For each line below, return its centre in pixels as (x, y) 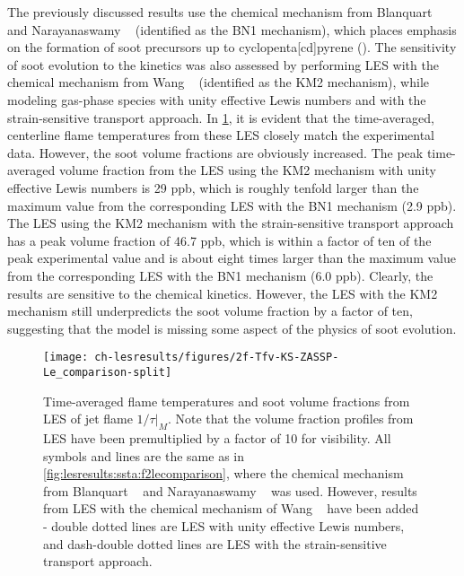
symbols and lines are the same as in (144, 455)
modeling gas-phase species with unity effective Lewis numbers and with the (217, 99)
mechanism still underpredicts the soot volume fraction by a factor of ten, (210, 311)
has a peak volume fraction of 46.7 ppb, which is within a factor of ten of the (219, 240)
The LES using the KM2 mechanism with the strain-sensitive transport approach (231, 223)
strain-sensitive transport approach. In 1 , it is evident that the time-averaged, (221, 117)
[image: (66, 358)
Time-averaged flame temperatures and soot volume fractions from (227, 401)
